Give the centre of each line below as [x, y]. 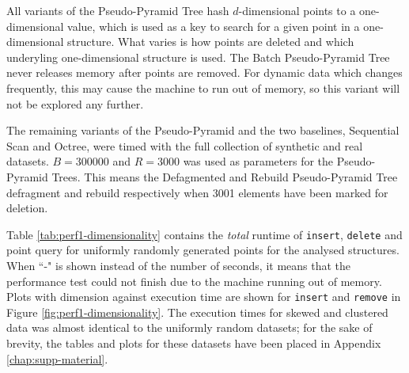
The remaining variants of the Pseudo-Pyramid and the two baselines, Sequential [203, 130]
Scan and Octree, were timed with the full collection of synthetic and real [185, 145]
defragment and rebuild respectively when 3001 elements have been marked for [197, 192]
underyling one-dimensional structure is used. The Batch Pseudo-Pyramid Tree [198, 57]
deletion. [27, 208]
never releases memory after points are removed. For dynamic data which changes [204, 72]
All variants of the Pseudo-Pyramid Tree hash [118, 10]
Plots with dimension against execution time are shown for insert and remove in [204, 297]
